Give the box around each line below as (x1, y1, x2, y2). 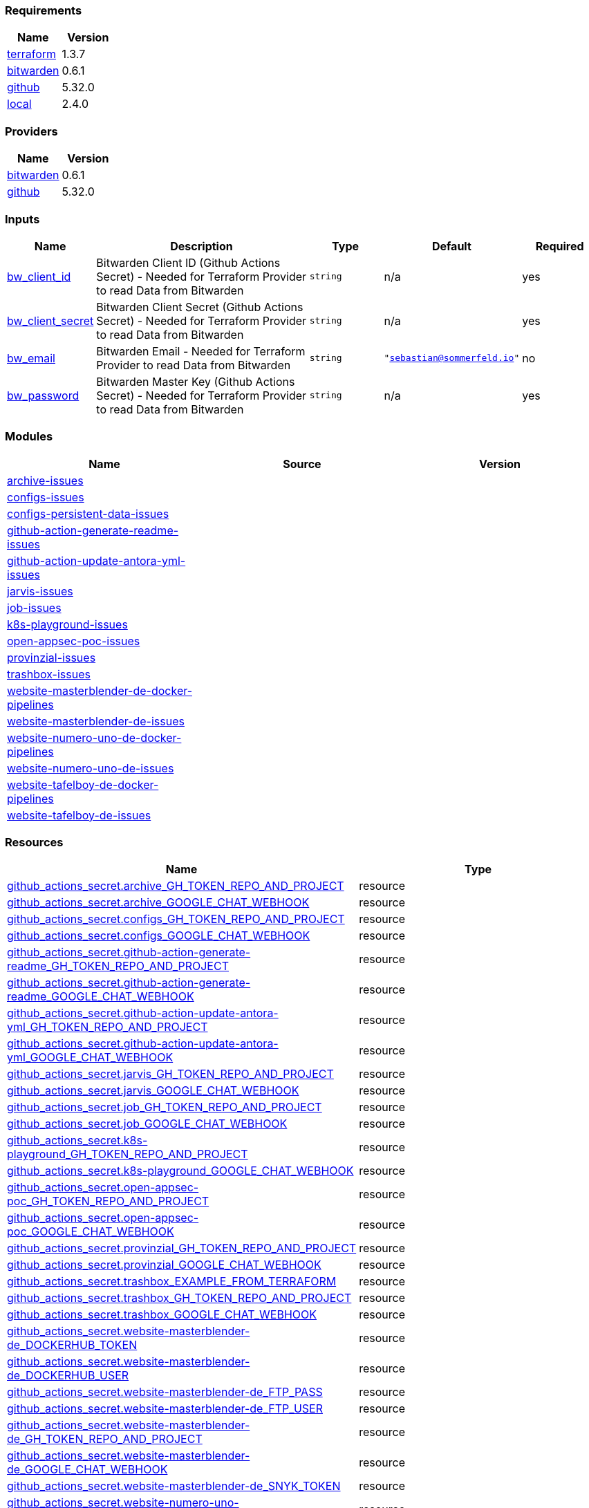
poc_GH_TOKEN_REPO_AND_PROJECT (7, 1194, 209, 1209)
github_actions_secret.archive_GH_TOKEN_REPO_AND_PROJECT (7, 879, 344, 893)
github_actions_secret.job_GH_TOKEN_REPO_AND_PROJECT (7, 1100, 322, 1115)
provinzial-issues (7, 650, 96, 664)
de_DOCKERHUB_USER (7, 1368, 129, 1383)
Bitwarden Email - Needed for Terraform (96, 344, 306, 358)
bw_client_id (7, 269, 71, 283)
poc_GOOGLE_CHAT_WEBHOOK (7, 1225, 174, 1239)
